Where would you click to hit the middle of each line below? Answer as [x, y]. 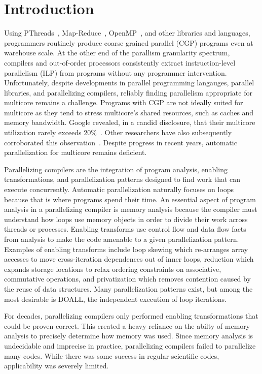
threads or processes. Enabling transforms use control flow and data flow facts [125, 229]
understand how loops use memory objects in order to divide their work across [126, 219]
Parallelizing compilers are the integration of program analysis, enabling [116, 169]
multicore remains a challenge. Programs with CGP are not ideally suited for [124, 102]
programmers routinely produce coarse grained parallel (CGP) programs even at [129, 42]
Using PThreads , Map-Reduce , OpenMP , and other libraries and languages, [127, 33]
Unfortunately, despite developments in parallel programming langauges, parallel [129, 83]
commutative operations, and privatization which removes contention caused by [127, 279]
